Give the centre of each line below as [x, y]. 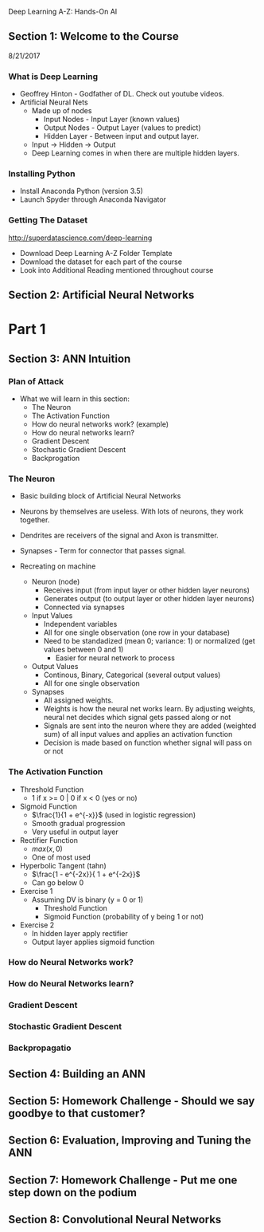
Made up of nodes [62, 111]
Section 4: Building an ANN [77, 1074]
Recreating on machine [58, 566]
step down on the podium [73, 1193]
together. [35, 520]
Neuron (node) [56, 582]
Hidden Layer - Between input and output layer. [121, 136]
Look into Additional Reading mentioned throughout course [116, 270]
